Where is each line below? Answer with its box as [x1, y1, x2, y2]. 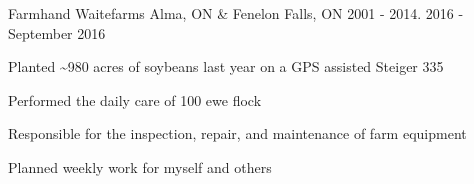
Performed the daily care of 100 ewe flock [8, 89, 262, 110]
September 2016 [8, 22, 106, 43]
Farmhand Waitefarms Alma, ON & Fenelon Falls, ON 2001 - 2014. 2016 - [8, 3, 464, 23]
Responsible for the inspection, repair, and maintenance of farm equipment [8, 123, 467, 144]
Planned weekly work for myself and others [8, 156, 272, 177]
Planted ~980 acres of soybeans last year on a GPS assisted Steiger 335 [8, 56, 444, 77]
